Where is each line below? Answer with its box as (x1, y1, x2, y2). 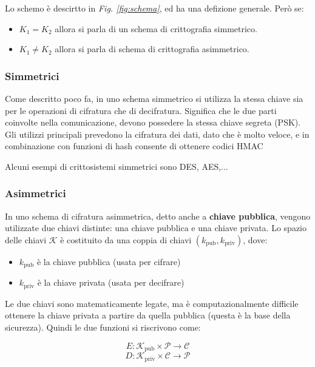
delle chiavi (5, 233, 47, 246)
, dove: (243, 233, 268, 246)
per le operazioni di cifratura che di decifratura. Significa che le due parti (5, 104, 277, 116)
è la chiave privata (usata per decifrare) (37, 276, 185, 289)
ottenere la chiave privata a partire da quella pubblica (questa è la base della (5, 309, 291, 322)
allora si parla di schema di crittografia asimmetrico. (55, 42, 249, 55)
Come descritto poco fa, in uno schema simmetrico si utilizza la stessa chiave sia (5, 92, 303, 104)
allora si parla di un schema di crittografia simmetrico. (55, 22, 257, 35)
